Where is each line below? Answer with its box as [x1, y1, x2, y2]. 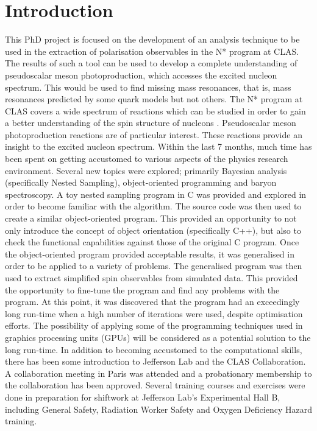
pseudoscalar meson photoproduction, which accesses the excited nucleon [5, 68, 277, 81]
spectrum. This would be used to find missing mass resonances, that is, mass [5, 80, 291, 93]
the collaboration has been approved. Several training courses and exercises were [5, 379, 305, 391]
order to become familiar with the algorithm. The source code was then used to [5, 200, 302, 212]
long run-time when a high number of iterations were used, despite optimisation [5, 307, 303, 320]
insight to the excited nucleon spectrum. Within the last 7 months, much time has [5, 140, 312, 153]
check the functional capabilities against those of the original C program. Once [5, 236, 299, 248]
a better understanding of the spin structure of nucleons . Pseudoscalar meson [5, 116, 296, 129]
